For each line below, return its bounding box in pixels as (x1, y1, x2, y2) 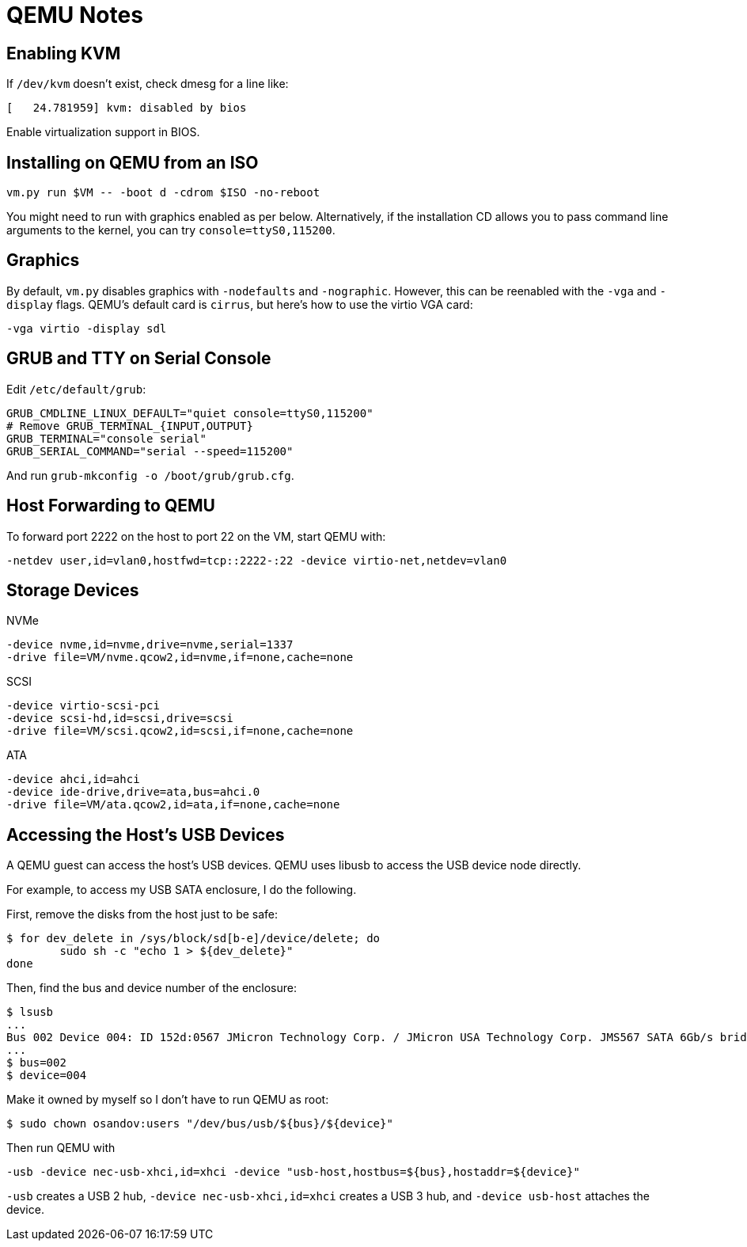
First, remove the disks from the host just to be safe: (6, 907, 279, 922)
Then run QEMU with (6, 1141, 116, 1155)
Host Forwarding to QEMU (6, 496, 215, 516)
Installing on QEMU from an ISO (6, 152, 259, 173)
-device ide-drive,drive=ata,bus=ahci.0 (6, 785, 260, 799)
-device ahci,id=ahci (6, 773, 140, 786)
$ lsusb (6, 1006, 54, 1019)
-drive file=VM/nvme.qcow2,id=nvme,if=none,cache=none (6, 651, 354, 664)
